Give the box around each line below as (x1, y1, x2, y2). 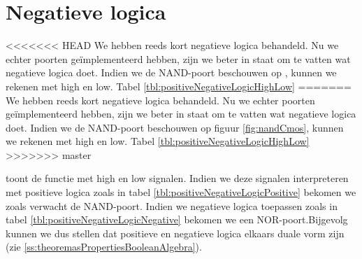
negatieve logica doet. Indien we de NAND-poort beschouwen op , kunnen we (6, 65, 337, 80)
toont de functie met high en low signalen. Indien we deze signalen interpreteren (6, 171, 349, 185)
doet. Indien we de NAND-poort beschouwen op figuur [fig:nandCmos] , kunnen (6, 120, 344, 134)
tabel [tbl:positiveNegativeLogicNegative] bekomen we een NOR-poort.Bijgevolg (6, 212, 348, 227)
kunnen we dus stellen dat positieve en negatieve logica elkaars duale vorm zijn (6, 225, 345, 240)
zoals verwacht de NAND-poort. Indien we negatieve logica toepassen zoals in (6, 198, 338, 213)
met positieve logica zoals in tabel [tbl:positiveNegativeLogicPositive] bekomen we (6, 185, 356, 199)
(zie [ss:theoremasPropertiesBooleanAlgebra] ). (6, 239, 202, 254)
